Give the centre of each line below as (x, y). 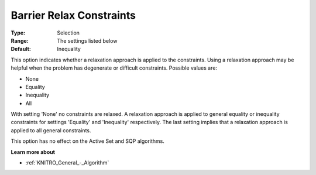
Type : (18, 33)
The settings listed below (87, 40)
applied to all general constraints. (51, 130)
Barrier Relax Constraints (73, 15)
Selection (68, 33)
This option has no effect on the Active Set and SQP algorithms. (88, 141)
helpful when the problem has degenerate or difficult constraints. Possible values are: (114, 68)
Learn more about (33, 152)
